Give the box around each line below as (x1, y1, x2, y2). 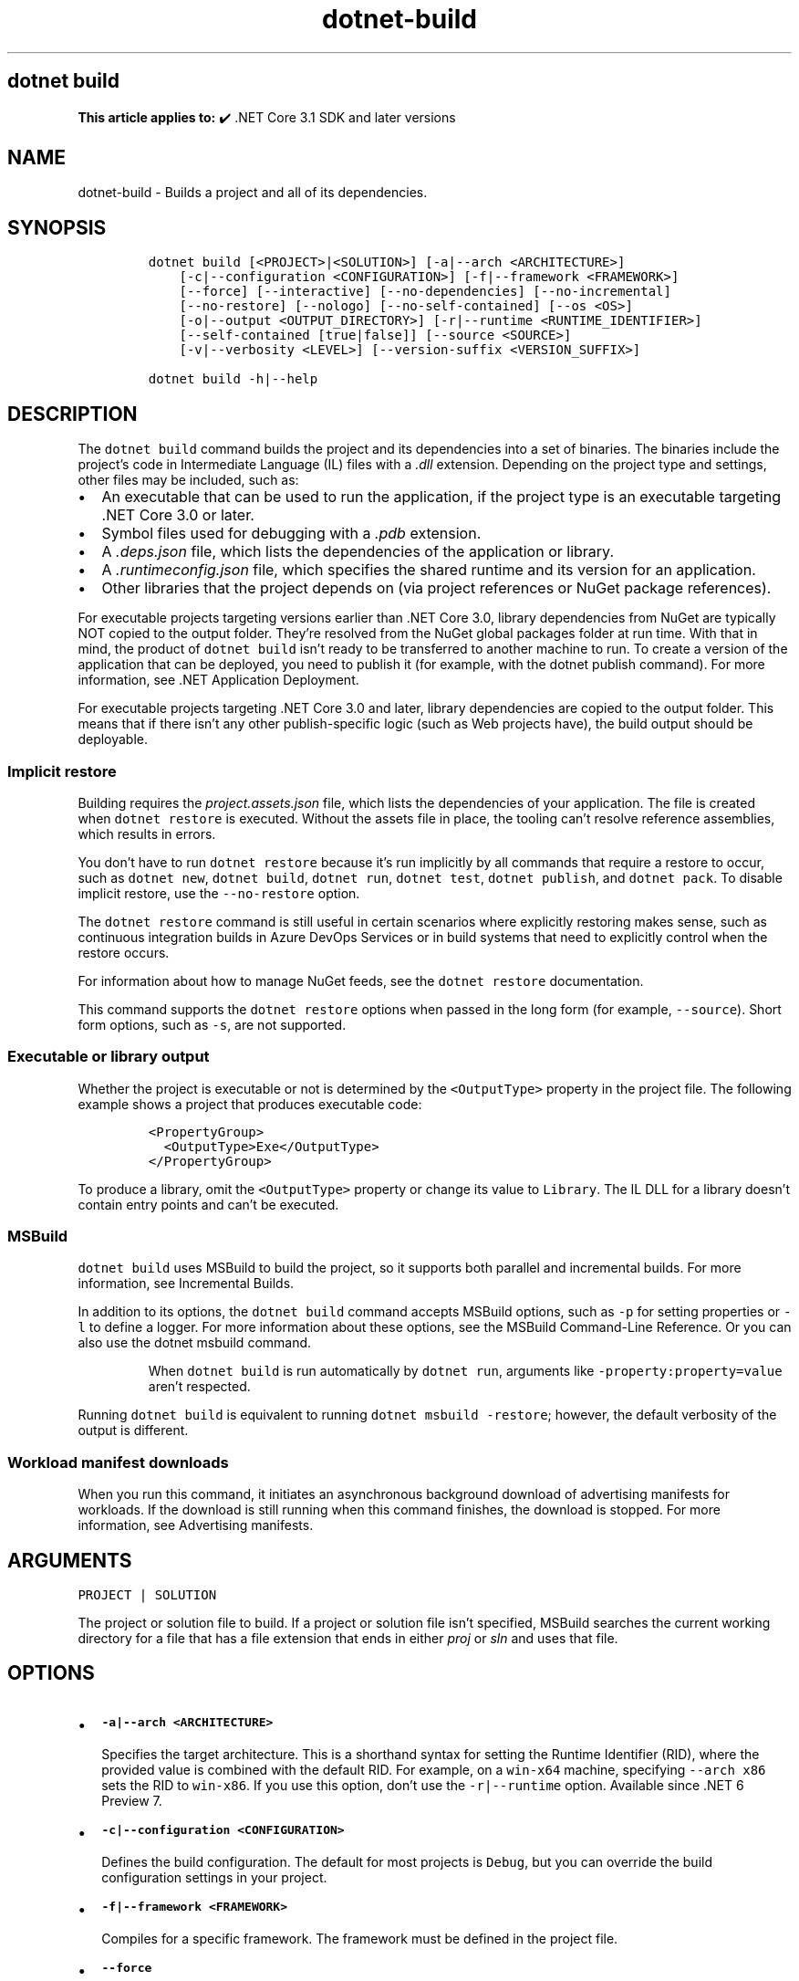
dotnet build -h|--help (148, 372, 318, 387)
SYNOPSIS (7, 215, 107, 239)
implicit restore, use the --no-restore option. (78, 885, 360, 901)
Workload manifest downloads (7, 1452, 229, 1472)
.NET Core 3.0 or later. (101, 506, 254, 525)
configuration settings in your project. (101, 1869, 327, 1885)
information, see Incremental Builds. (78, 1275, 295, 1292)
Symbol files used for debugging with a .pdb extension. (101, 524, 482, 543)
